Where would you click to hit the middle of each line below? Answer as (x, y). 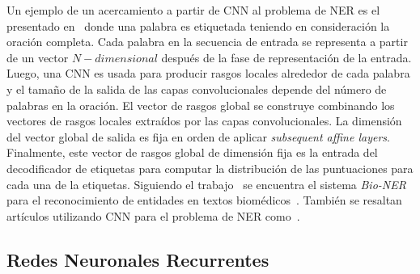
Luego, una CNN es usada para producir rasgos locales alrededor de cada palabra (208, 73)
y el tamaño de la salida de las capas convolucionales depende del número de (197, 89)
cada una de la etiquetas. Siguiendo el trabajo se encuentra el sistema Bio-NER (206, 184)
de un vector (38, 57)
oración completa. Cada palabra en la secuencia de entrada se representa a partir (207, 42)
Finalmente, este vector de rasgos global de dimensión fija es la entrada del (192, 152)
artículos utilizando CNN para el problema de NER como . (153, 215)
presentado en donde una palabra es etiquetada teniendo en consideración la (198, 25)
